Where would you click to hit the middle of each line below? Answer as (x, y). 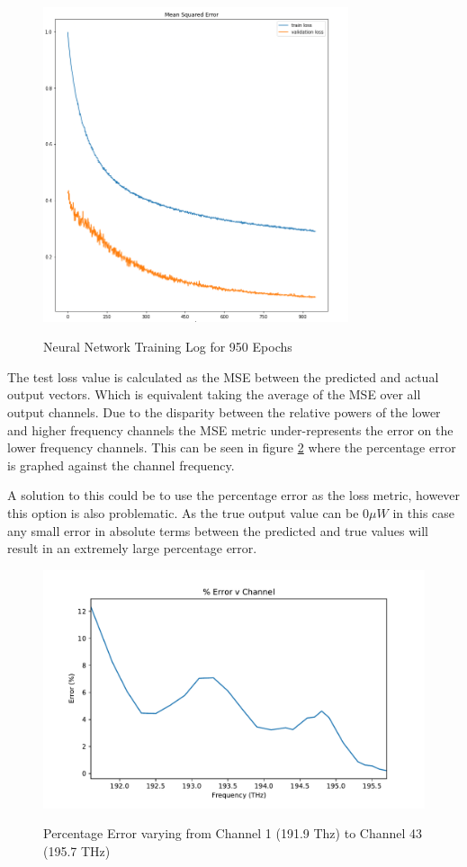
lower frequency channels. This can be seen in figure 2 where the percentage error (232, 447)
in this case (424, 512)
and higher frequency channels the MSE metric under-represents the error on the (230, 429)
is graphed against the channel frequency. (121, 465)
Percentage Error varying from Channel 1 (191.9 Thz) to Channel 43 (233, 833)
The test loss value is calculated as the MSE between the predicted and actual (223, 376)
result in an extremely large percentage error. (132, 548)
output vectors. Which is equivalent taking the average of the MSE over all (214, 394)
